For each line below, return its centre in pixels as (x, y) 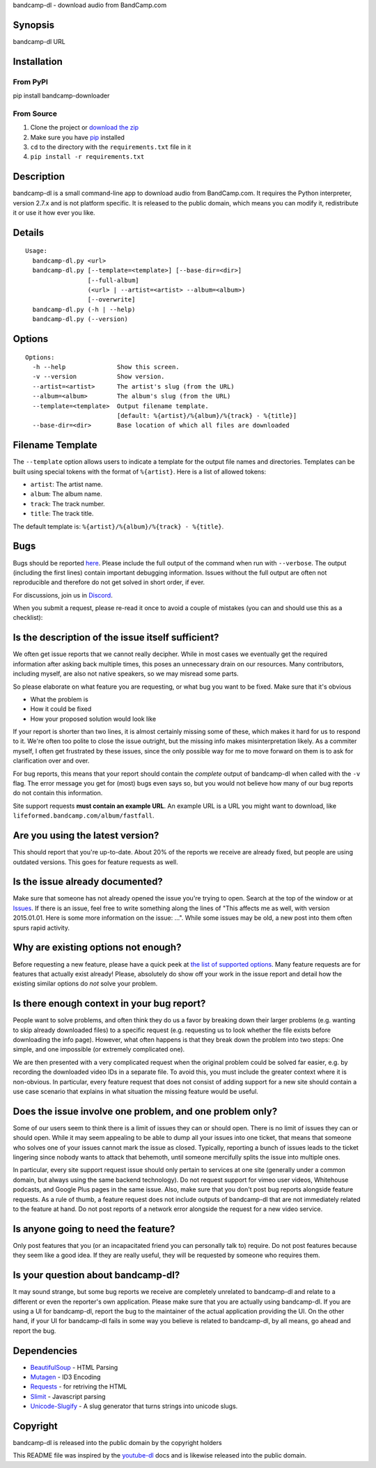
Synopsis (34, 25)
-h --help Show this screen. (106, 367)
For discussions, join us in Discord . (63, 595)
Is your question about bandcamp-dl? (96, 1275)
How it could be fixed (61, 709)
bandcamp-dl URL (39, 41)
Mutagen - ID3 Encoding (65, 1377)
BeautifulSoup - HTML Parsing (74, 1367)
